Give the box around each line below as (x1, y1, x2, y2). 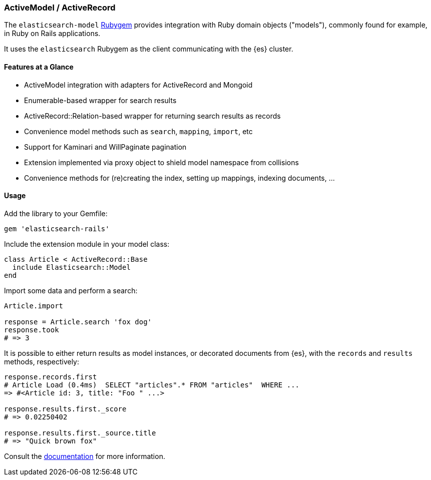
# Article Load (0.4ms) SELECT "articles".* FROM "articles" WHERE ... (4, 380, 300, 389)
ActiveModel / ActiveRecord (4, 3, 116, 13)
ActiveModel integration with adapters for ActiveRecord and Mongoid (24, 80, 253, 89)
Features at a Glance (4, 62, 74, 71)
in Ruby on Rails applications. (4, 29, 101, 38)
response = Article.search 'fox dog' (4, 317, 152, 326)
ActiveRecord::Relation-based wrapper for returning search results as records (24, 111, 281, 120)
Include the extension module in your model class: (4, 239, 170, 248)
